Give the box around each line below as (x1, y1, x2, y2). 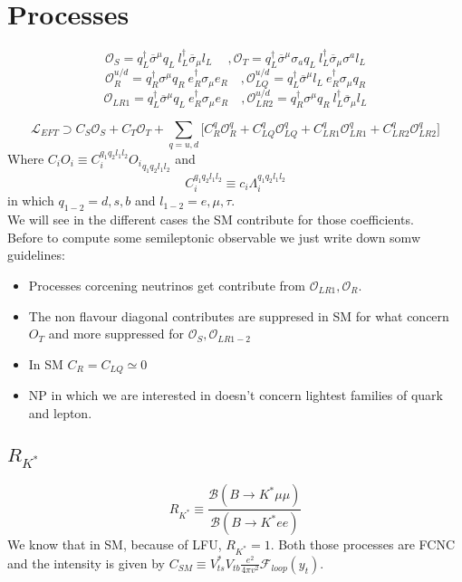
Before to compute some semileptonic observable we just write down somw (7, 227, 420, 246)
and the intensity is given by (7, 553, 165, 572)
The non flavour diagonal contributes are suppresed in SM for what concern (28, 306, 449, 325)
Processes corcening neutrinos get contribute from (28, 275, 305, 294)
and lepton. (28, 403, 92, 422)
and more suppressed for (48, 324, 184, 343)
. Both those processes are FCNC (270, 535, 455, 554)
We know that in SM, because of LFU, (7, 535, 222, 554)
